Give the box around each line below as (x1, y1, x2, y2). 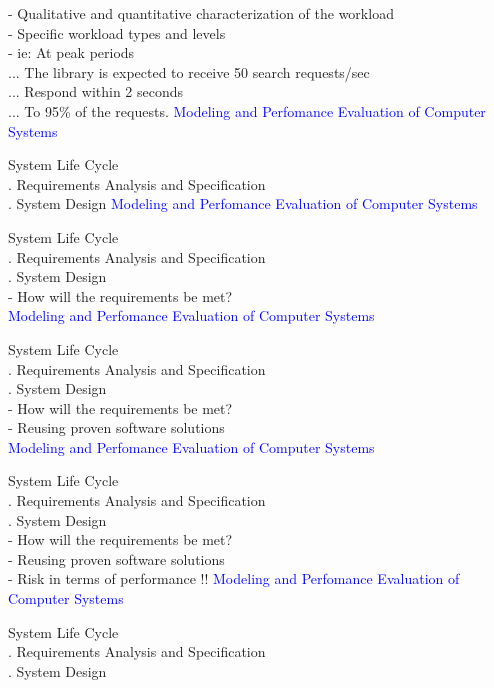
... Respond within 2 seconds (8, 81, 184, 102)
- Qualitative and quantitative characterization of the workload (8, 3, 394, 23)
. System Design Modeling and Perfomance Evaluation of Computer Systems (8, 193, 478, 214)
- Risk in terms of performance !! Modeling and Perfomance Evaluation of (8, 568, 460, 589)
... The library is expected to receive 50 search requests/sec (8, 61, 370, 82)
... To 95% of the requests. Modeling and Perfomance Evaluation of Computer (8, 100, 486, 121)
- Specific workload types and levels (8, 22, 226, 43)
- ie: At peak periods (8, 42, 135, 63)
